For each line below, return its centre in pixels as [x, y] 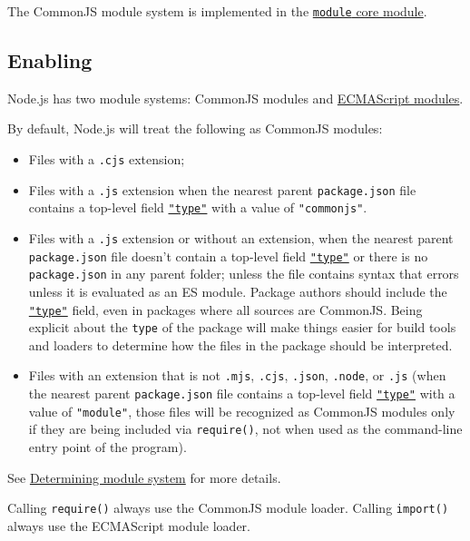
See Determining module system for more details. [144, 477]
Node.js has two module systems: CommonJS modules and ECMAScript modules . [235, 98]
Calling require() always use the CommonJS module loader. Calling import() [228, 508]
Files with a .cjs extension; [107, 159]
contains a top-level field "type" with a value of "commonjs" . [198, 207]
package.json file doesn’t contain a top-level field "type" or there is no [228, 256]
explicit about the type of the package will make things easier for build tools [242, 327]
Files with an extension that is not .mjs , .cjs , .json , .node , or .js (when [237, 375]
